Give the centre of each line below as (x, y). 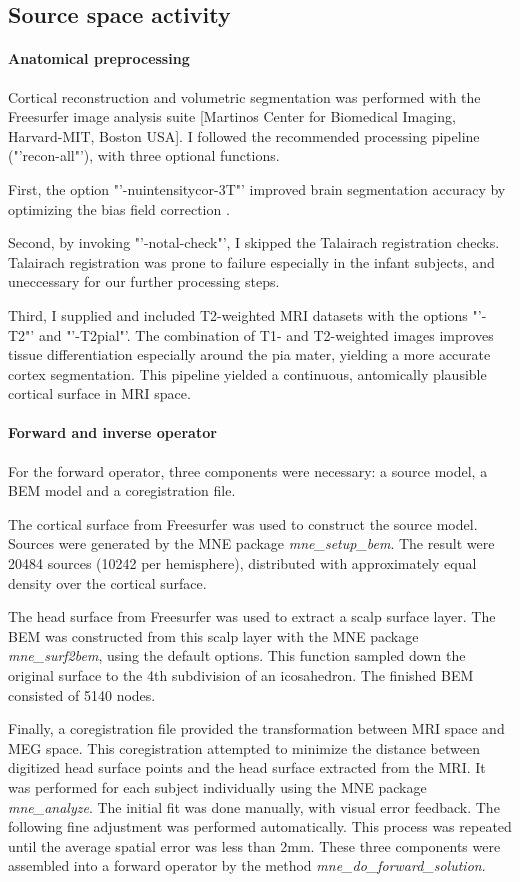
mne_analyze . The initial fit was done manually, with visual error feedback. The (254, 806)
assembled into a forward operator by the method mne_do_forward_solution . (247, 865)
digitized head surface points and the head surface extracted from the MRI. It (247, 767)
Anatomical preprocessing (99, 58)
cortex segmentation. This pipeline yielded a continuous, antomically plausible (247, 373)
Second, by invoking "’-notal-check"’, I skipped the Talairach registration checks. (254, 242)
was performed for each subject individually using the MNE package (217, 787)
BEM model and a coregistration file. (122, 490)
